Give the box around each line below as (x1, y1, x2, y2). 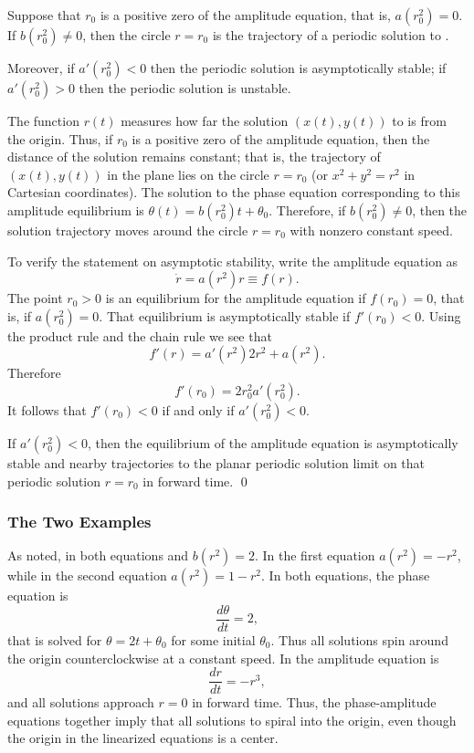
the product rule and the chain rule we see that (7, 326, 272, 345)
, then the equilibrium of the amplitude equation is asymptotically (87, 433, 458, 452)
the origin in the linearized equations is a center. (7, 728, 279, 748)
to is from (392, 111, 447, 130)
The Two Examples (7, 510, 152, 533)
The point (7, 288, 63, 308)
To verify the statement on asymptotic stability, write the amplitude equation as (7, 251, 458, 270)
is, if (7, 306, 32, 325)
